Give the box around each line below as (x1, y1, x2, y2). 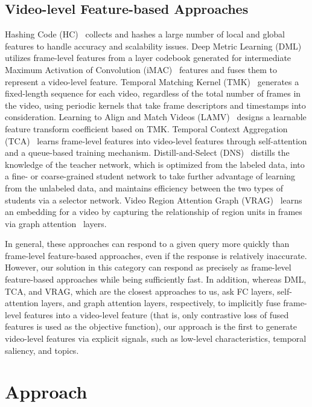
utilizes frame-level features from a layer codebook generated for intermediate (5, 51, 291, 64)
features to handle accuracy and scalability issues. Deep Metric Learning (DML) (5, 39, 302, 52)
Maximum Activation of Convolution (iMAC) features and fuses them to (5, 63, 277, 75)
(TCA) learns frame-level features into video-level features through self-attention (5, 134, 307, 147)
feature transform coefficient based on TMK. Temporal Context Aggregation (5, 122, 288, 135)
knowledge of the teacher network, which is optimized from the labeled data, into (5, 158, 305, 170)
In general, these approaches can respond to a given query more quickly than (5, 237, 290, 250)
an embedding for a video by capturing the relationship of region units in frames (5, 205, 302, 218)
